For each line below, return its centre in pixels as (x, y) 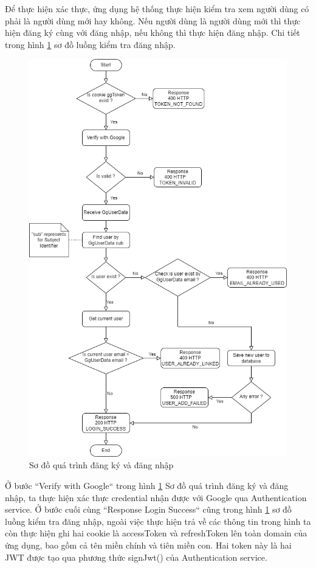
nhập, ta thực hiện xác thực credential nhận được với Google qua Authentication (156, 497)
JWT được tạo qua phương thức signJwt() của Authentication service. (136, 557)
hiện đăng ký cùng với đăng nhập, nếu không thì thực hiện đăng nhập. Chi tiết (153, 33)
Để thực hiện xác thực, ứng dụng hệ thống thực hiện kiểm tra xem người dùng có (157, 9)
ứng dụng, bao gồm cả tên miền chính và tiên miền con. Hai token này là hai (148, 545)
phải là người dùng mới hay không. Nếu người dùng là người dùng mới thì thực (153, 20)
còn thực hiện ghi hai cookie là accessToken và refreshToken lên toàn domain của (156, 533)
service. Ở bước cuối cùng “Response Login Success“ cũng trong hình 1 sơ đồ (148, 509)
